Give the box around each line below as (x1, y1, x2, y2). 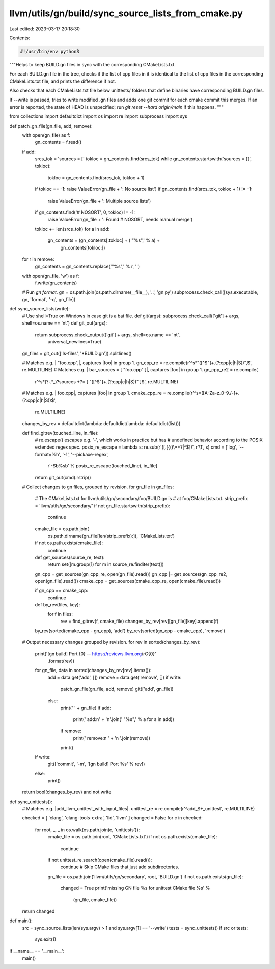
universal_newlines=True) (47, 339, 102, 345)
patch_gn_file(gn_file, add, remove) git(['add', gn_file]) (60, 686, 174, 692)
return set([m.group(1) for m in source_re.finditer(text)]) (47, 561, 164, 567)
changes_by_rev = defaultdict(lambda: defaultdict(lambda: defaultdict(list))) (22, 420, 181, 427)
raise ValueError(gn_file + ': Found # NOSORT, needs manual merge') (47, 216, 193, 222)
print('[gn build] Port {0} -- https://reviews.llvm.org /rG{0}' (35, 651, 156, 657)
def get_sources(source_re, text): (35, 554, 105, 560)
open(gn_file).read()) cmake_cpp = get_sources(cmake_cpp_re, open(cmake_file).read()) (35, 578, 221, 584)
